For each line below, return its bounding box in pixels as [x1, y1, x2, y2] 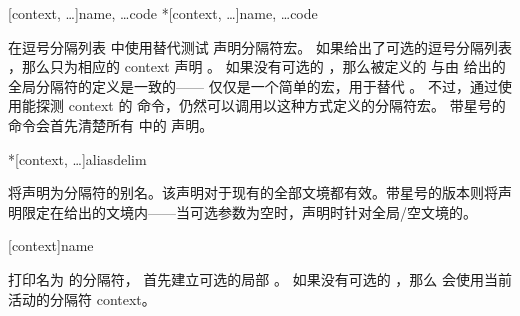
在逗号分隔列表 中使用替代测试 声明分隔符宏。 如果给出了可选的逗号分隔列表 [8, 36, 512, 57]
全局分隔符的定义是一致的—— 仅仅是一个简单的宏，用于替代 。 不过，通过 [8, 75, 498, 96]
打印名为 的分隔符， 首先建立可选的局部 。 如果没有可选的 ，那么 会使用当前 [8, 268, 512, 289]
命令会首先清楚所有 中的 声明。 [8, 114, 214, 135]
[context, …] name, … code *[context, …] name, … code [8, 3, 318, 23]
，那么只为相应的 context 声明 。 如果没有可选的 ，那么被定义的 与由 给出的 [8, 56, 506, 77]
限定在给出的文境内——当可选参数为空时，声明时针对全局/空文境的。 [21, 201, 477, 222]
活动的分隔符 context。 [8, 288, 156, 309]
